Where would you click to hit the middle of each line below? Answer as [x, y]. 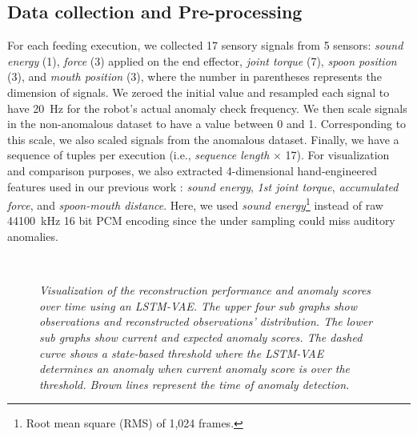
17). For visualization [337, 155]
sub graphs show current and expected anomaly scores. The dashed [201, 337]
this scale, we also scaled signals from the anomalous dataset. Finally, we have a [203, 139]
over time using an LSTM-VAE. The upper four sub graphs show [198, 305]
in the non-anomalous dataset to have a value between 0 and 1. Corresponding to [207, 124]
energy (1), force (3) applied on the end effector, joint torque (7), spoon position [202, 60]
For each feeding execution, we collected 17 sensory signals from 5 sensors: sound [205, 45]
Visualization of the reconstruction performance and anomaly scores [205, 290]
